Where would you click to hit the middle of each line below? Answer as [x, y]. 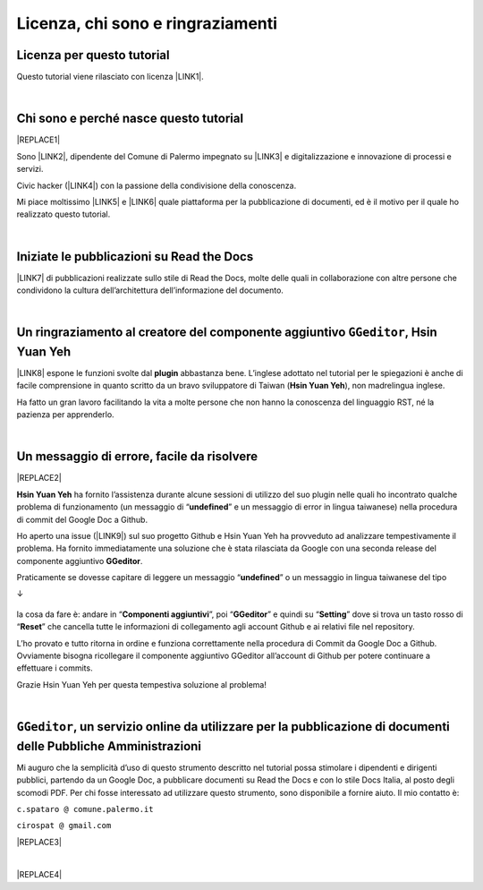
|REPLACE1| [38, 140]
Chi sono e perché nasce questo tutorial [130, 119]
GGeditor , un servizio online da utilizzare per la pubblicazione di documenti [233, 727]
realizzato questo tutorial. [64, 214]
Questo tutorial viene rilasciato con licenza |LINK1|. [110, 77]
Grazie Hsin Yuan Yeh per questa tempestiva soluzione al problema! [142, 684]
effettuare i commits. [55, 668]
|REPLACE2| [39, 478]
